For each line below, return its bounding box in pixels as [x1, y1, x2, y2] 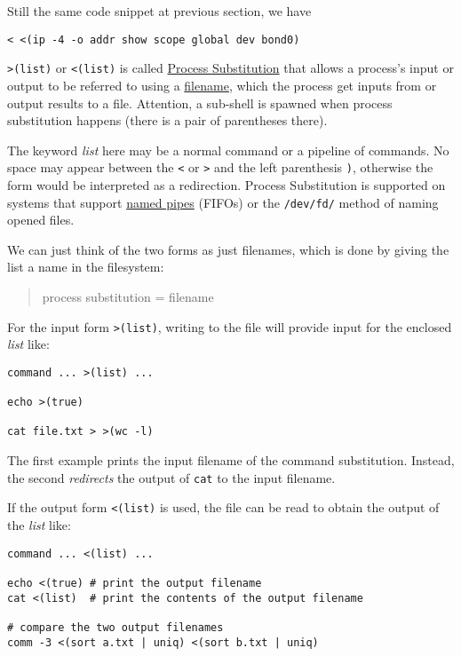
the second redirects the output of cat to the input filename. [7, 468, 336, 486]
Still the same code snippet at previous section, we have [7, 2, 312, 20]
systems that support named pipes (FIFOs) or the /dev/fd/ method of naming [7, 193, 439, 211]
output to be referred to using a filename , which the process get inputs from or [7, 75, 437, 94]
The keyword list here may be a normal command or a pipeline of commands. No [7, 140, 449, 159]
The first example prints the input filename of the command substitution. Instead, [7, 451, 455, 470]
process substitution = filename [42, 287, 214, 305]
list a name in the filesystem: [7, 257, 164, 276]
